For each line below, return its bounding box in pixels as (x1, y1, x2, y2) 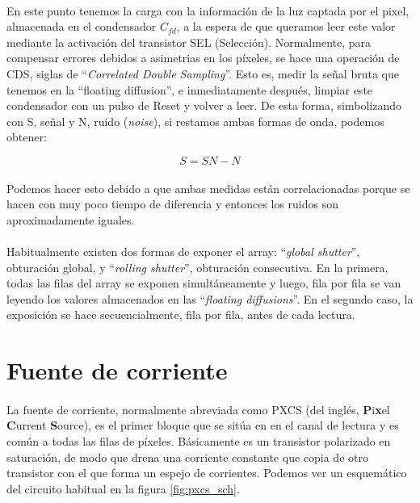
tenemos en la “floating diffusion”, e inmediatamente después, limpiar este (6, 81, 373, 98)
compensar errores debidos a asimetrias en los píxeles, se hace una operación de (6, 49, 400, 66)
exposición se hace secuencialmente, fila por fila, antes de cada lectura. (6, 306, 355, 323)
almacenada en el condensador (6, 18, 157, 35)
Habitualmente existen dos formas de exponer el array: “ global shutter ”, (6, 242, 360, 259)
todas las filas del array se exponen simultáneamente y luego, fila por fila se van (6, 275, 401, 291)
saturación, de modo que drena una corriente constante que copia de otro (6, 448, 368, 465)
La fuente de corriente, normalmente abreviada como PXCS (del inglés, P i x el (6, 400, 390, 417)
